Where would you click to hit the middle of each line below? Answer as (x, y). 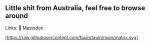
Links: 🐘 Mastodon (24, 28)
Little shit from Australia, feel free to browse (75, 8)
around (17, 16)
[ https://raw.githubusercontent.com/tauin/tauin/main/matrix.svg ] (72, 37)
